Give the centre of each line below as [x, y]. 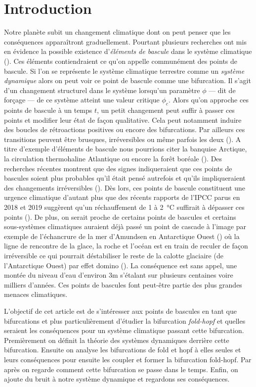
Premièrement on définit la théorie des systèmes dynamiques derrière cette [117, 340]
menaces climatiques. [36, 294]
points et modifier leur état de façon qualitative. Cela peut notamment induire [123, 120]
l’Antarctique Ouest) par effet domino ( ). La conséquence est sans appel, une [121, 265]
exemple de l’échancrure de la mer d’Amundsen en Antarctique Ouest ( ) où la [122, 236]
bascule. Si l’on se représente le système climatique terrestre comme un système [124, 71]
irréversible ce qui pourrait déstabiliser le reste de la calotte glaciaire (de [114, 255]
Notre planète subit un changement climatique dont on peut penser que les [117, 32]
